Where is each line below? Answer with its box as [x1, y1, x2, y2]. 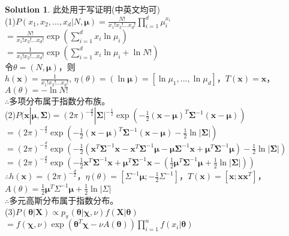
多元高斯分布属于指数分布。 [9, 193, 119, 206]
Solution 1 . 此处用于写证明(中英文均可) [5, 3, 160, 15]
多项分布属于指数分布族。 [9, 94, 110, 107]
